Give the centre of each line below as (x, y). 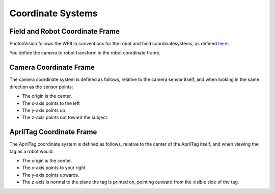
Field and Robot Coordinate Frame (64, 31)
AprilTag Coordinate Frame (53, 132)
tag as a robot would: (32, 151)
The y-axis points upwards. (51, 175)
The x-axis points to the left (51, 103)
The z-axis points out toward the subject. (65, 118)
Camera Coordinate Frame (52, 67)
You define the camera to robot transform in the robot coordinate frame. (85, 53)
